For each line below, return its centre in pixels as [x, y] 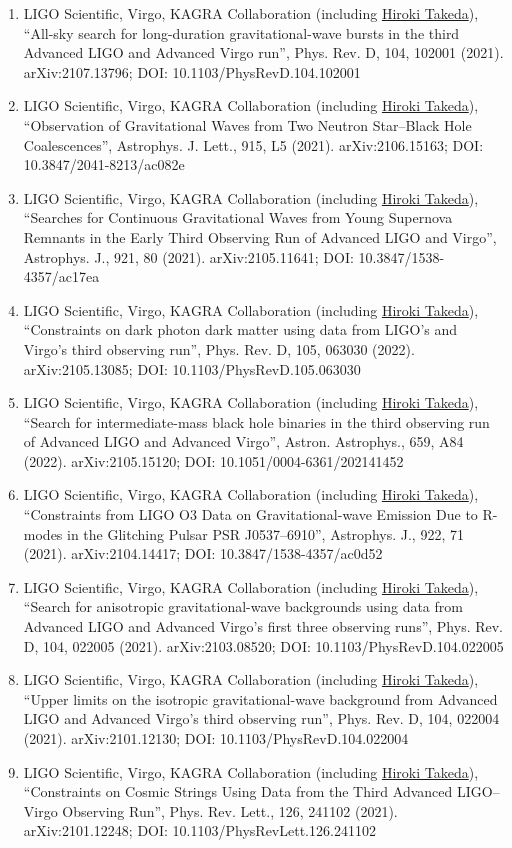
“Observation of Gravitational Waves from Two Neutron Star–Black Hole [247, 124]
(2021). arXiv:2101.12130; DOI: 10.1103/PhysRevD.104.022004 [216, 738]
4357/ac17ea [61, 276]
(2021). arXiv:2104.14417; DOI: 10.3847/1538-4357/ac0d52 [203, 553]
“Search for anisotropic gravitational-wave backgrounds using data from [243, 606]
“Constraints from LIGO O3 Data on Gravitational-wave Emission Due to [250, 514]
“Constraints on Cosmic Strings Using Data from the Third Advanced [238, 791]
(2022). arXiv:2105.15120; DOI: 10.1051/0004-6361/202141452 [213, 460]
